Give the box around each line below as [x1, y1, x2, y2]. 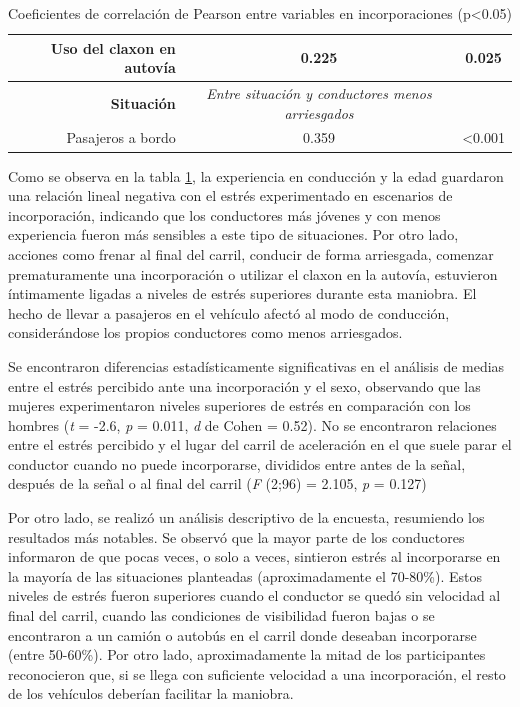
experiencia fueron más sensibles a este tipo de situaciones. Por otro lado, [8, 224, 459, 245]
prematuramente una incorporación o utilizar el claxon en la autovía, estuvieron [8, 263, 498, 284]
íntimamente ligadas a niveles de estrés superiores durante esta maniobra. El [8, 283, 477, 304]
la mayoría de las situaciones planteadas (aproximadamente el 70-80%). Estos [8, 565, 482, 586]
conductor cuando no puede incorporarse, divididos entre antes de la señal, [8, 453, 466, 474]
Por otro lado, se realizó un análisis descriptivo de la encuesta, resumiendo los [8, 507, 485, 528]
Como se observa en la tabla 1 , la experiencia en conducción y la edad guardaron [8, 165, 504, 186]
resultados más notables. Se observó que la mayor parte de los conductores [8, 526, 465, 547]
